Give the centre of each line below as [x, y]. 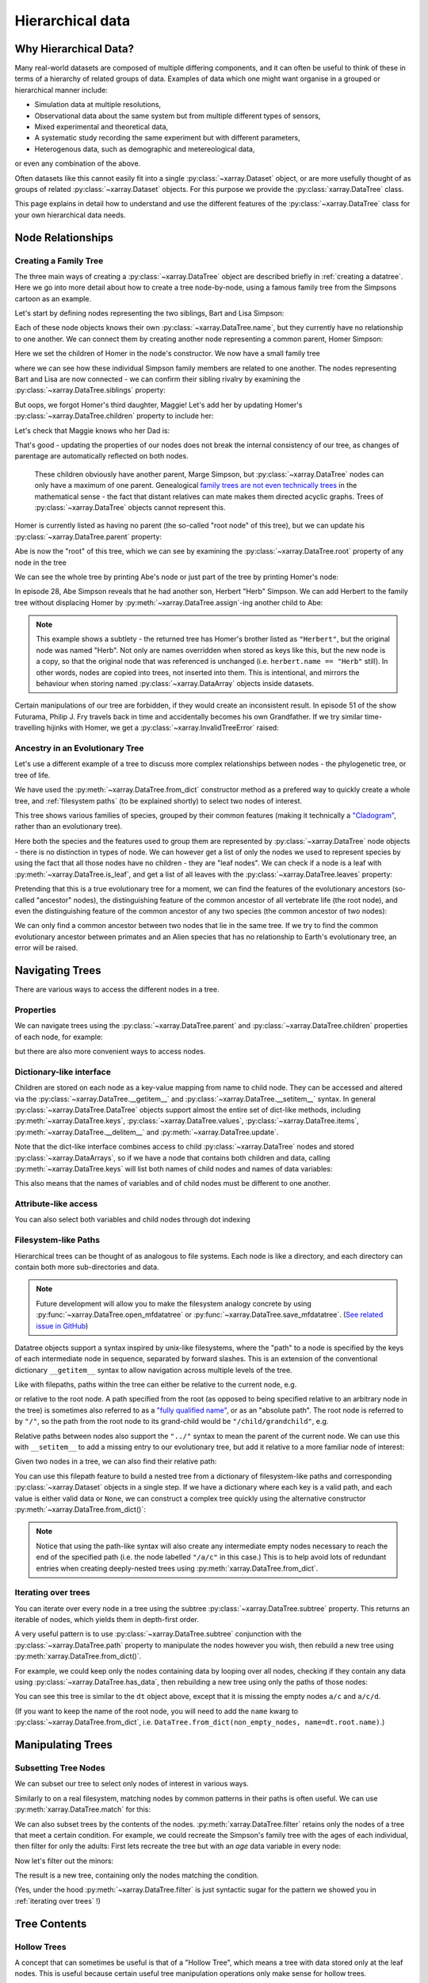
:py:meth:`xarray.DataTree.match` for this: [82, 1809]
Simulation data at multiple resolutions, [98, 105]
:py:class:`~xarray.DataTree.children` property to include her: [114, 416]
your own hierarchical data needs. [70, 215]
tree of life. [32, 775]
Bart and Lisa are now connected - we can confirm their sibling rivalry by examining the [158, 379]
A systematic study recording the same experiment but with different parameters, [167, 138]
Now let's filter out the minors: [64, 1861]
